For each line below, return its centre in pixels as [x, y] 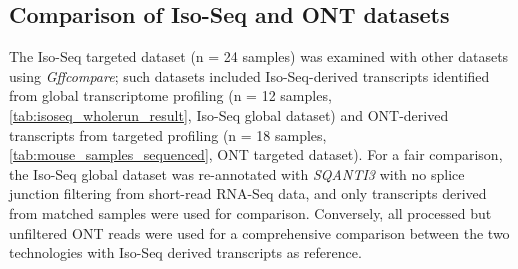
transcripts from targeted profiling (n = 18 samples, [168, 134]
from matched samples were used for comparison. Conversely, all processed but [250, 212]
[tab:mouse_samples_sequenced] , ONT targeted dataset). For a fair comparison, [256, 154]
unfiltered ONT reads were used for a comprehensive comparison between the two [259, 232]
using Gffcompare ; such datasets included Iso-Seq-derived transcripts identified [249, 75]
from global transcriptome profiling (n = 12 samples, [170, 95]
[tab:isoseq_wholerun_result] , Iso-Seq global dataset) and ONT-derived [229, 114]
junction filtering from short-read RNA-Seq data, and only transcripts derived [248, 193]
